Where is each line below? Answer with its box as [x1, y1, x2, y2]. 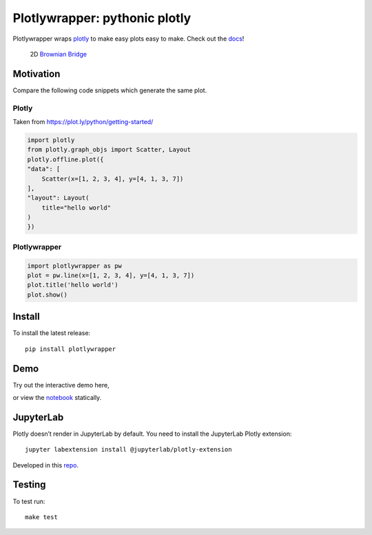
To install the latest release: [12, 329, 91, 337]
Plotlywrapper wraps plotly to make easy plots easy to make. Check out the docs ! [12, 34, 245, 43]
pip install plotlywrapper [25, 345, 116, 353]
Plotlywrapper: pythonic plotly [12, 10, 192, 26]
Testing [12, 479, 46, 491]
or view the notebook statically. [12, 393, 102, 401]
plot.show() [27, 290, 68, 299]
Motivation [12, 68, 61, 79]
